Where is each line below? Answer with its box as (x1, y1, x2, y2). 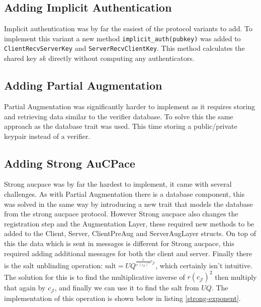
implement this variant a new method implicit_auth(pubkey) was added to (4, 33, 241, 43)
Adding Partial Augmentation (4, 78, 162, 93)
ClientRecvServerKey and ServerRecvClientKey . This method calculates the (4, 43, 245, 53)
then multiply (215, 271, 257, 282)
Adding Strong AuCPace (4, 155, 135, 171)
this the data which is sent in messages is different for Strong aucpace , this (4, 238, 234, 249)
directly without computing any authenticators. (48, 53, 195, 63)
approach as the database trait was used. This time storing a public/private (4, 121, 237, 131)
